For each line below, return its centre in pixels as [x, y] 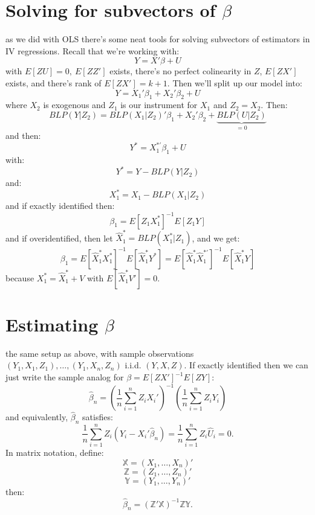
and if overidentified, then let [59, 238]
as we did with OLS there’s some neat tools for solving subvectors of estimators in [158, 39]
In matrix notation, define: [55, 453]
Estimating [52, 324]
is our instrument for [159, 105]
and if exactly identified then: [60, 206]
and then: [23, 136]
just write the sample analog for [65, 377]
